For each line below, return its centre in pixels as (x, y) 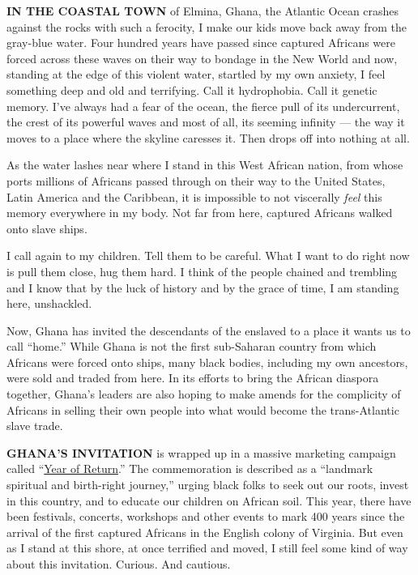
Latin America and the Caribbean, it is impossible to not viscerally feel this (194, 196)
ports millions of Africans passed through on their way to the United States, (196, 180)
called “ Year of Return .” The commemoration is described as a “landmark (190, 469)
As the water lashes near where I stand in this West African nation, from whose (205, 165)
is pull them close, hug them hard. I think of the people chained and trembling (202, 271)
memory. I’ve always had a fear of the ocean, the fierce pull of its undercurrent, (203, 106)
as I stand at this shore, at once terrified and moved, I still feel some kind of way (207, 548)
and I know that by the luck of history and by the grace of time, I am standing (203, 287)
